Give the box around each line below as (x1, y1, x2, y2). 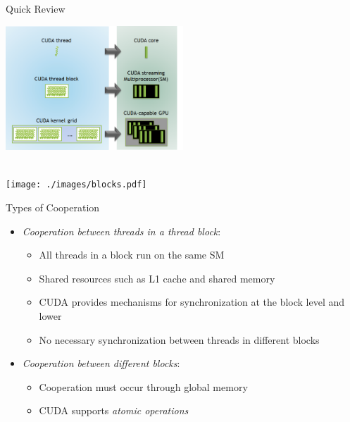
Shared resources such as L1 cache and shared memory (39, 271, 275, 285)
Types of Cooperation (6, 200, 100, 215)
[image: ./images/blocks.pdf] (6, 180, 147, 190)
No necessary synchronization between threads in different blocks (39, 332, 320, 347)
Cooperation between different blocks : (22, 356, 180, 371)
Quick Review (6, 1, 65, 15)
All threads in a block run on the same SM (39, 247, 225, 262)
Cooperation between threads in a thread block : (22, 223, 221, 238)
